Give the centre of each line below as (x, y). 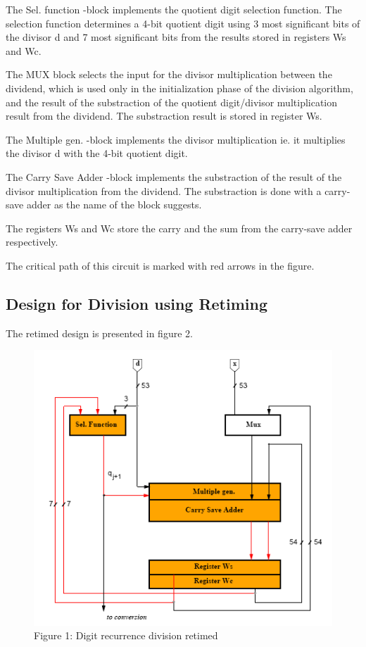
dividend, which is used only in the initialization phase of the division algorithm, (179, 88)
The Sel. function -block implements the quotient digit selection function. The (174, 9)
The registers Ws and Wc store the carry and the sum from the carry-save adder (179, 228)
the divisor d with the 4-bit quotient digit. (97, 153)
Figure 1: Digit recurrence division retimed (126, 635)
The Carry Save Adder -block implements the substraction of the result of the (174, 176)
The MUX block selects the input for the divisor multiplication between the (169, 74)
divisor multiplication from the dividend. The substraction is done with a (164, 190)
